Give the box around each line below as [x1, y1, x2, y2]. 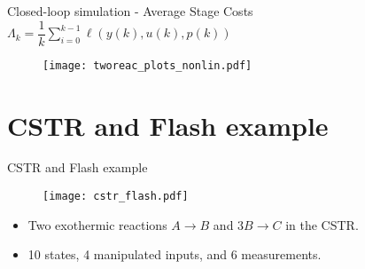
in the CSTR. [285, 215, 359, 233]
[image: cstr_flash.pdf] [43, 190, 189, 203]
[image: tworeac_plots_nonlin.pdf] [43, 59, 252, 72]
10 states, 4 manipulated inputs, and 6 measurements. [27, 245, 322, 264]
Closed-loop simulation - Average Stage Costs [7, 2, 253, 20]
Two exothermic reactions [27, 215, 167, 233]
